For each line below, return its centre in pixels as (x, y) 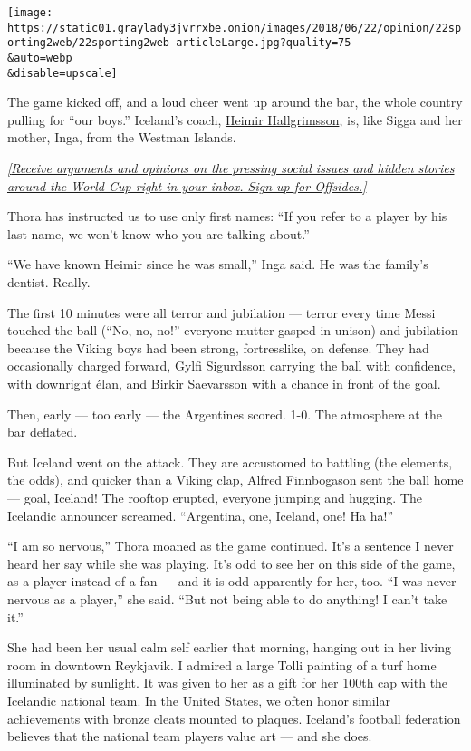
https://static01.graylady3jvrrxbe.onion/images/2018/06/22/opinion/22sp (235, 28)
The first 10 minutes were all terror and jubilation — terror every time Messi (221, 312)
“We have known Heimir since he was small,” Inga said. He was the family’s (218, 264)
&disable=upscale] (62, 73)
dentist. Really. (49, 282)
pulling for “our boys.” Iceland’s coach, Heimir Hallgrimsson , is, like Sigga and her (235, 119)
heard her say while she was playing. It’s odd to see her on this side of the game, (231, 563)
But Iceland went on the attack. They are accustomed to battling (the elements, (230, 462)
